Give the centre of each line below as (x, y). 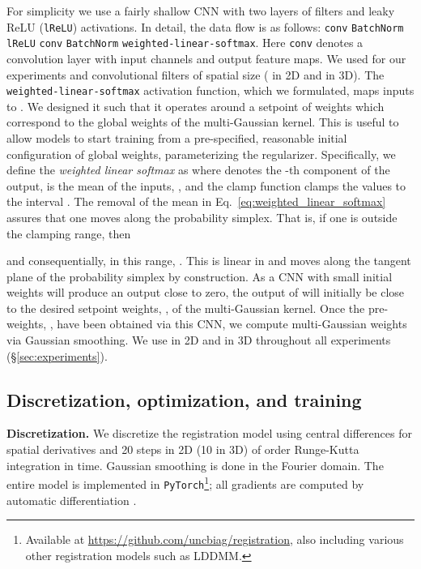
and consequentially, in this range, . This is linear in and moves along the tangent (209, 261)
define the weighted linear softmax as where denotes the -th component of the (198, 170)
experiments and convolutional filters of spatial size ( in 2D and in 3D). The (196, 74)
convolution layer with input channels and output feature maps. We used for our (206, 58)
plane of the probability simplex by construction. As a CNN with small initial (200, 276)
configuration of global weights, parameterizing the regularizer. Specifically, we (201, 154)
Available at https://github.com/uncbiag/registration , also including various (215, 539)
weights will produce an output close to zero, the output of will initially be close (206, 292)
